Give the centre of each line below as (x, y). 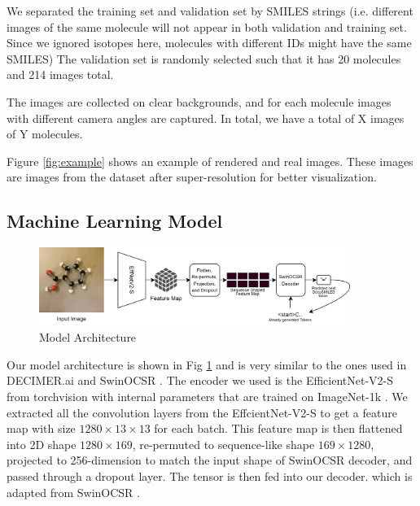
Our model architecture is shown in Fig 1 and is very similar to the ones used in (207, 364)
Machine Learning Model (115, 221)
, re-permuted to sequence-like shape (223, 444)
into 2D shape (42, 444)
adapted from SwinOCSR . (73, 492)
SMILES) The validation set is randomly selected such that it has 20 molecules (204, 58)
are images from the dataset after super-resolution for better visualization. (192, 177)
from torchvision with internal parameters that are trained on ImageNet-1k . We (207, 397)
